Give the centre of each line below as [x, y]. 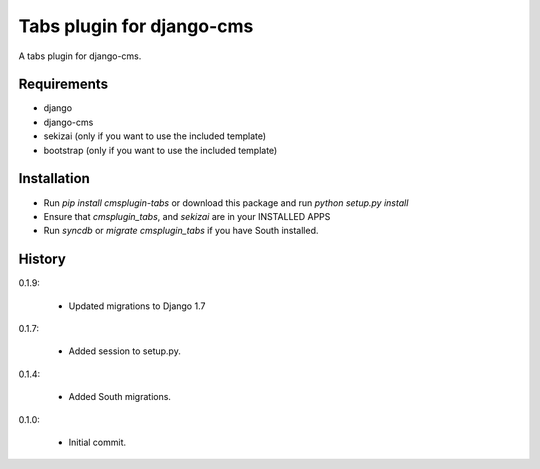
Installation [54, 178]
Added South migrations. [120, 397]
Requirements [63, 84]
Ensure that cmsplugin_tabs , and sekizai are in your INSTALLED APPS [187, 216]
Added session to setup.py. [125, 351]
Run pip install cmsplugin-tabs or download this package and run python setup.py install [226, 202]
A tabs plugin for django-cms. [80, 56]
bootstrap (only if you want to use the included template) [160, 150]
